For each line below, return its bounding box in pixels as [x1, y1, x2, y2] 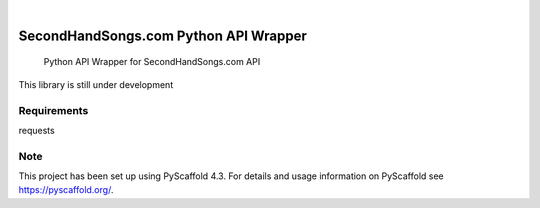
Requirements [18, 103, 89, 117]
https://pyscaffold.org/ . [18, 184, 114, 196]
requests [18, 124, 55, 136]
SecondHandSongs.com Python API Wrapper [18, 27, 307, 44]
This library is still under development [18, 78, 174, 90]
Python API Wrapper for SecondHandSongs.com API [43, 56, 261, 68]
